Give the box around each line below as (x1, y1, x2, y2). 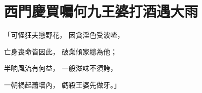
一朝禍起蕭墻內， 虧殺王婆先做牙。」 (4, 79, 121, 90)
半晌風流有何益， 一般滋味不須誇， (4, 63, 117, 73)
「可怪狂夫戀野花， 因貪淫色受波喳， (4, 30, 124, 40)
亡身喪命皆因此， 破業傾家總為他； (4, 46, 117, 56)
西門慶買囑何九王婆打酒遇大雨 (4, 1, 199, 21)
